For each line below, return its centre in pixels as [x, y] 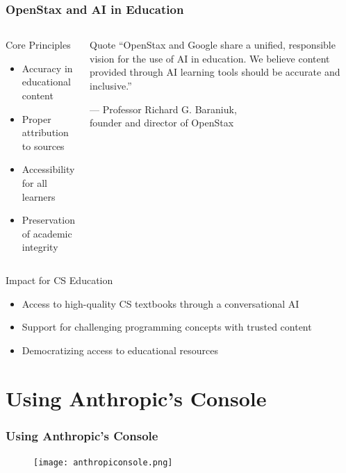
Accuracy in [47, 68]
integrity [40, 247]
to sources [43, 146]
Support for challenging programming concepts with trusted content [167, 327]
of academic [47, 233]
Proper [36, 118]
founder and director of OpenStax [162, 123]
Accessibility [48, 169]
